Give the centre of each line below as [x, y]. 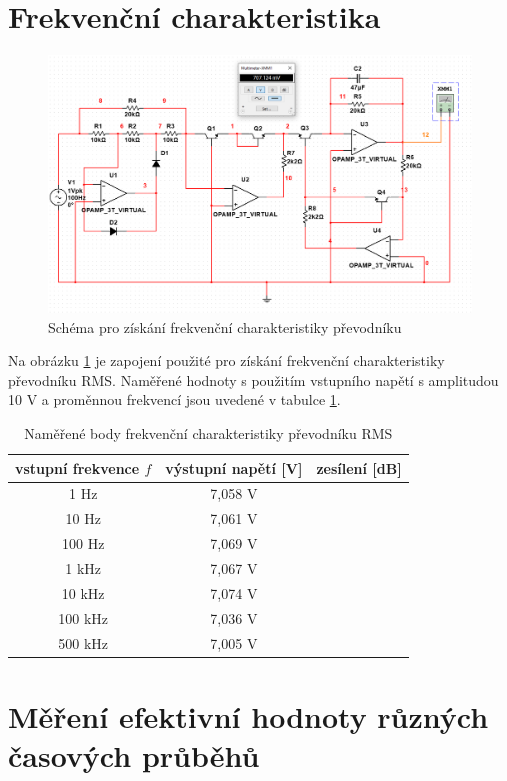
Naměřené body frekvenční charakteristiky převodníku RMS [208, 433]
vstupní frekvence [77, 467]
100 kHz [83, 617]
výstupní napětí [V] [234, 467]
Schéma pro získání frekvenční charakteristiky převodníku [225, 326]
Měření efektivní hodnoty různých [248, 715]
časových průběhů [134, 755]
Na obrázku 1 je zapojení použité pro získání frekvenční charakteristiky [226, 360]
